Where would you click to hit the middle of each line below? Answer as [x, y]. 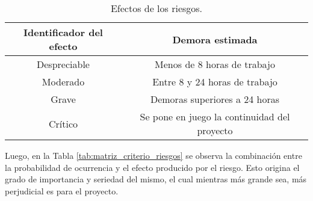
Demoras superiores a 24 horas [215, 99]
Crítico [63, 123]
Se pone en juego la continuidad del [215, 116]
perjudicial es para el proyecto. [62, 190]
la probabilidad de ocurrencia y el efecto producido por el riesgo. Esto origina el [152, 167]
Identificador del [63, 32]
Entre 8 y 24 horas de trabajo [215, 82]
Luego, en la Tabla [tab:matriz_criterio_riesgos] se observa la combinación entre [153, 155]
